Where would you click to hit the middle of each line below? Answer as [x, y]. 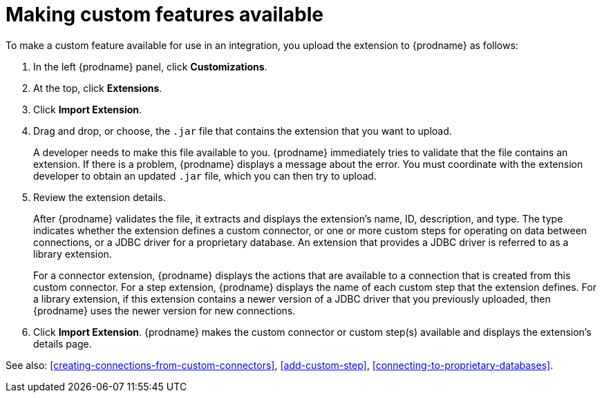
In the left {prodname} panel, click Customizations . [150, 66]
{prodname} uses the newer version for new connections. [164, 310]
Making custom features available [164, 15]
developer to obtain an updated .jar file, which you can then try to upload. [205, 176]
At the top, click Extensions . [98, 88]
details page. [63, 343]
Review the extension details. [100, 197]
